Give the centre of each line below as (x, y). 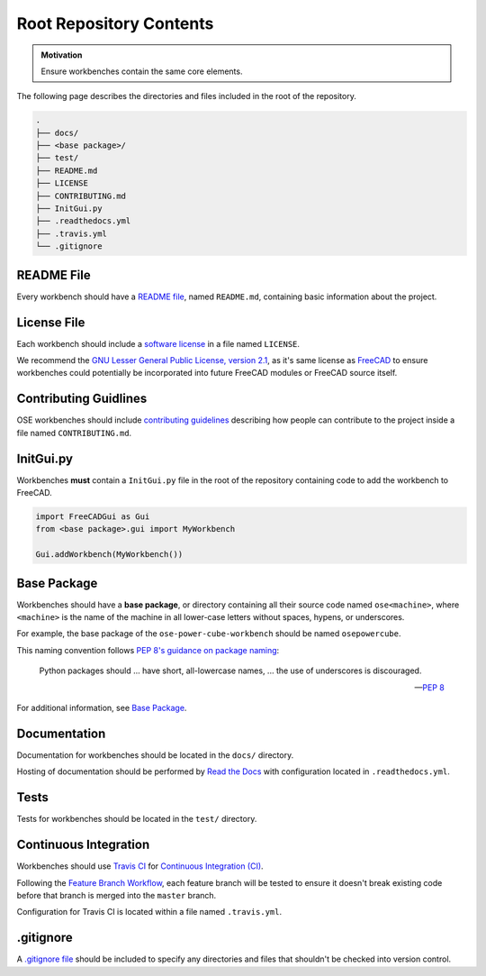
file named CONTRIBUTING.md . (74, 433)
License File (51, 322)
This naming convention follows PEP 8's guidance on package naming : (148, 650)
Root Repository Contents (115, 23)
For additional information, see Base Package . (102, 708)
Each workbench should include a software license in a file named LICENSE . (158, 343)
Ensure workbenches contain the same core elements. (142, 71)
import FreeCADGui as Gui (93, 516)
